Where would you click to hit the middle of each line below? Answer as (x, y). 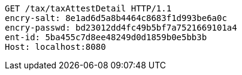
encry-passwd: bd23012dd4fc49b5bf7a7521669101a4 (121, 28)
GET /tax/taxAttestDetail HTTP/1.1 (88, 8)
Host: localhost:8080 (55, 47)
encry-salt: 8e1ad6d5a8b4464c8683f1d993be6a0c (116, 18)
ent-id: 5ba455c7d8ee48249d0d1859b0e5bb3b (106, 37)
